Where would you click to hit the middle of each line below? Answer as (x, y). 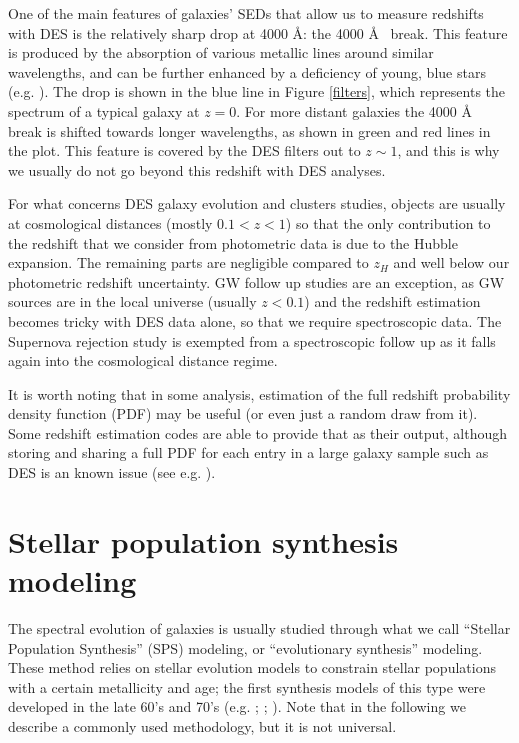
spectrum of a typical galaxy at (104, 110)
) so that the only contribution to (388, 222)
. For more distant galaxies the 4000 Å (354, 110)
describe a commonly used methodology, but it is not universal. (202, 725)
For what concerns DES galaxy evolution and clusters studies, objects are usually (257, 203)
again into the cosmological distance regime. (143, 360)
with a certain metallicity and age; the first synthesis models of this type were (247, 686)
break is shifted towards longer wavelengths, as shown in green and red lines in (249, 130)
